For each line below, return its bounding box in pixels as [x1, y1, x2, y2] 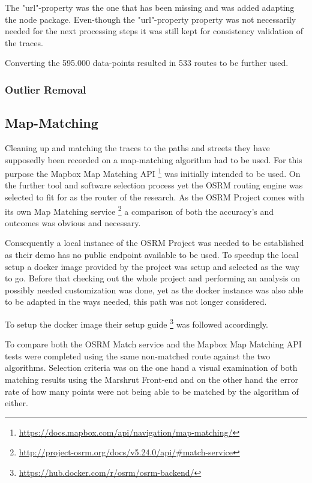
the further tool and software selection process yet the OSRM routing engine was [5, 179, 303, 191]
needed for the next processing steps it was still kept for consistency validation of [5, 25, 303, 37]
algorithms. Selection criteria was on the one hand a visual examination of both [5, 361, 298, 374]
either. [5, 397, 28, 409]
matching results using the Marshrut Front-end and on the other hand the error [5, 373, 298, 386]
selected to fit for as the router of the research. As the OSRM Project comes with [5, 191, 305, 203]
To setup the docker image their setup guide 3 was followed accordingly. [5, 316, 269, 330]
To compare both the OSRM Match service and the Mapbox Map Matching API [5, 338, 302, 350]
